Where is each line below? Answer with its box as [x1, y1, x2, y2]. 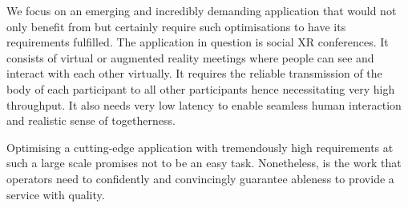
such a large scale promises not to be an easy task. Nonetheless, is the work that [6, 154, 402, 171]
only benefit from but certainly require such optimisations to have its [6, 18, 346, 34]
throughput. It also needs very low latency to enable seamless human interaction [6, 96, 402, 113]
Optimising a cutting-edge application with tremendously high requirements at [6, 138, 394, 155]
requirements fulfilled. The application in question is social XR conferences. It [6, 34, 389, 50]
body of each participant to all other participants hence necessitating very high [6, 80, 395, 97]
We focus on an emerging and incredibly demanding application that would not [6, 2, 397, 18]
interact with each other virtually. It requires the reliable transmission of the [6, 65, 382, 82]
